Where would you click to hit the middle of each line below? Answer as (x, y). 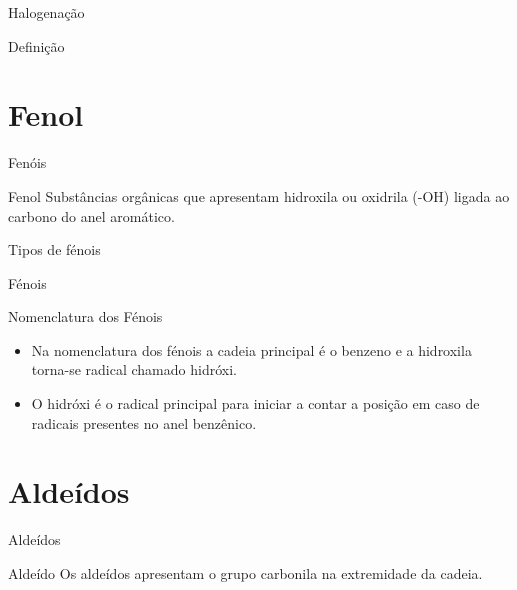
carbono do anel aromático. (91, 215)
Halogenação (46, 12)
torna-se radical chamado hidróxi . (134, 369)
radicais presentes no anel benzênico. (144, 422)
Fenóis (27, 162)
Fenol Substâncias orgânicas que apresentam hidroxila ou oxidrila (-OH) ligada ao (259, 195)
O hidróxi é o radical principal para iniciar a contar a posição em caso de (255, 403)
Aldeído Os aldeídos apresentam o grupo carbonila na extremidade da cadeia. (245, 572)
